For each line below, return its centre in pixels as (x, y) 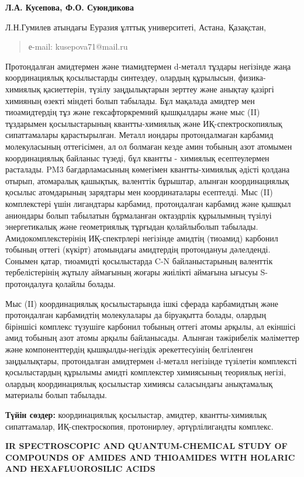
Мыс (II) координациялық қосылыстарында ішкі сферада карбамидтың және (142, 303)
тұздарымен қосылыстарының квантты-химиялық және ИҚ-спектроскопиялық (144, 123)
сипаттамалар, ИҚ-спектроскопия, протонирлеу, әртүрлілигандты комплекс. (139, 426)
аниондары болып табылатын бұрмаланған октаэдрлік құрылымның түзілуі (139, 215)
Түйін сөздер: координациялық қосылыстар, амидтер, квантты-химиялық (136, 414)
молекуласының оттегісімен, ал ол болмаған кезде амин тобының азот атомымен (149, 146)
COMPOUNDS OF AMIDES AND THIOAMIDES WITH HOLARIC (150, 457)
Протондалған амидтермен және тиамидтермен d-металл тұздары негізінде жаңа (148, 66)
